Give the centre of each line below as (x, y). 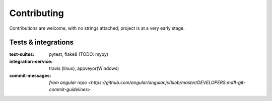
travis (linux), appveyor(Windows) (84, 68)
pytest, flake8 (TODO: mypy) (79, 54)
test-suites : (22, 54)
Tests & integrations (42, 42)
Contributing (37, 13)
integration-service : (31, 61)
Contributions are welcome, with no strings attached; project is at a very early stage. (97, 28)
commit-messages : (30, 75)
